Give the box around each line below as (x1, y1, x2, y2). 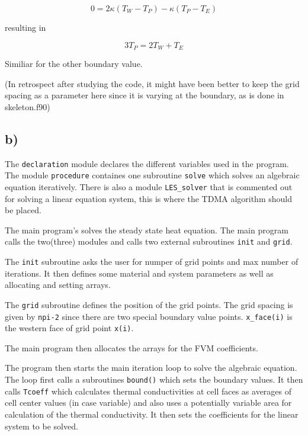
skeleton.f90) (5, 100, 50, 113)
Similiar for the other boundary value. (5, 57, 143, 70)
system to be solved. (5, 419, 78, 432)
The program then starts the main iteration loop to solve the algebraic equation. (5, 361, 297, 374)
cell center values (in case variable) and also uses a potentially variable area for (5, 396, 292, 409)
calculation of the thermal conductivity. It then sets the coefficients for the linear (5, 408, 299, 420)
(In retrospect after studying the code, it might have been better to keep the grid (5, 77, 300, 89)
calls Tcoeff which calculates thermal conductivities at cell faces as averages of (5, 384, 292, 397)
